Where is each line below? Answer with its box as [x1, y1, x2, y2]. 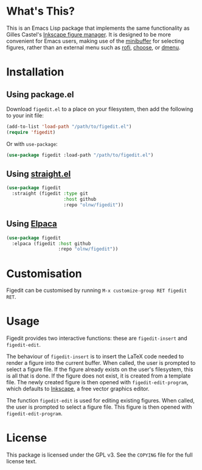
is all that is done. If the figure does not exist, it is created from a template [6, 372, 191, 379]
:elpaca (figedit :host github [12, 240, 91, 247]
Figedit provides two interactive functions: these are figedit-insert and [6, 334, 187, 342]
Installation [6, 65, 64, 79]
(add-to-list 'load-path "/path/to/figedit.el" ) [6, 123, 132, 130]
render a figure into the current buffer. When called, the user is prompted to [6, 359, 196, 367]
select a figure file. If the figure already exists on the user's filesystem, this [6, 366, 193, 373]
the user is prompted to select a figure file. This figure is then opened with [6, 403, 192, 411]
